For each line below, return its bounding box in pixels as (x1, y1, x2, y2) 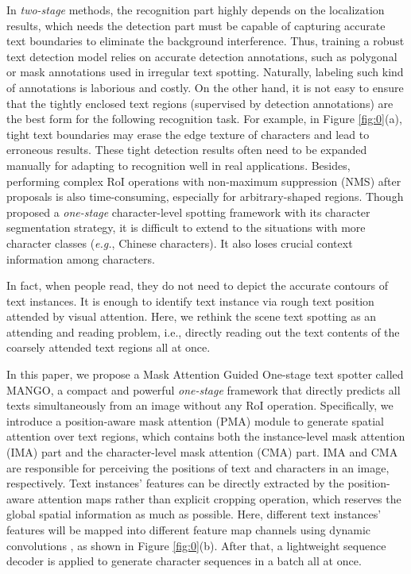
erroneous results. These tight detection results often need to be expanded (6, 141, 367, 158)
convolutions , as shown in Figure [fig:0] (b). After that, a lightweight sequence (6, 537, 386, 553)
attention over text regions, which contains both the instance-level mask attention (6, 428, 405, 445)
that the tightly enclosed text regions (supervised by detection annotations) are (6, 94, 394, 111)
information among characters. (6, 250, 155, 267)
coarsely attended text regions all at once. (6, 339, 211, 356)
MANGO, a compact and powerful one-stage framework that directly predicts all (6, 381, 401, 398)
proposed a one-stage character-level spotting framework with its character (6, 203, 370, 220)
